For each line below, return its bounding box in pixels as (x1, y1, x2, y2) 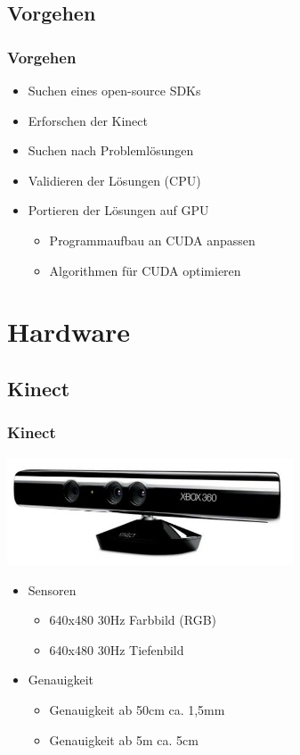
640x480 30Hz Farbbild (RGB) (49, 610, 216, 629)
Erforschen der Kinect (28, 111, 148, 129)
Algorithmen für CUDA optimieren (49, 261, 241, 279)
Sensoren (28, 580, 77, 599)
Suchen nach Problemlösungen (28, 141, 194, 160)
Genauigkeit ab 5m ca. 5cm (49, 730, 199, 749)
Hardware (7, 313, 131, 350)
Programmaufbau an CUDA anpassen (49, 230, 255, 249)
